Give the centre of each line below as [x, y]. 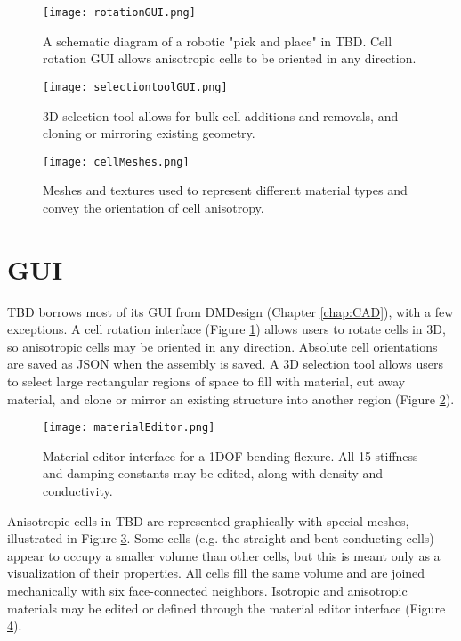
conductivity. [78, 491]
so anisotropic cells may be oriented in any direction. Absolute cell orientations [222, 346]
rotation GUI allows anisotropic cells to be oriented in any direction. [230, 58]
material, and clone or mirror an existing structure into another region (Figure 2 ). [231, 398]
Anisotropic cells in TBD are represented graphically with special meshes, [208, 520]
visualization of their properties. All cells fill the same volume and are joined [216, 573]
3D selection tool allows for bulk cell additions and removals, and [221, 115]
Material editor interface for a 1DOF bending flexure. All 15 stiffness [230, 455]
